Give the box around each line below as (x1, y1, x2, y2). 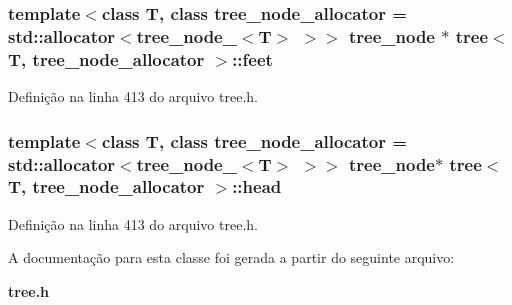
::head (232, 174, 282, 199)
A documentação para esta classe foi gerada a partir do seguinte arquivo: (8, 247, 455, 268)
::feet (232, 46, 273, 71)
